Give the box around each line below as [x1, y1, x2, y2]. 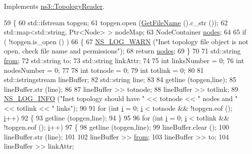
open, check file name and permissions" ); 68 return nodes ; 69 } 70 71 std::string [4, 46, 241, 56]
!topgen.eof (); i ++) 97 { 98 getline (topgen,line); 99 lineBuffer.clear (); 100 [4, 122, 229, 132]
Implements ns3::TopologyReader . [4, 1, 105, 11]
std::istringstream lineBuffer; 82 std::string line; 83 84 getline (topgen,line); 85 [4, 74, 236, 85]
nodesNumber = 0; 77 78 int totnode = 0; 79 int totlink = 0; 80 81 [4, 65, 204, 75]
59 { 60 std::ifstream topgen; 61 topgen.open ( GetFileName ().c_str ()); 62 [4, 17, 228, 27]
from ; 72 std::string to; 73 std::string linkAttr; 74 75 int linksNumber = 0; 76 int [4, 55, 244, 65]
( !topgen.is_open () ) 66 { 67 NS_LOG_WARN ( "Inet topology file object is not [4, 36, 249, 46]
